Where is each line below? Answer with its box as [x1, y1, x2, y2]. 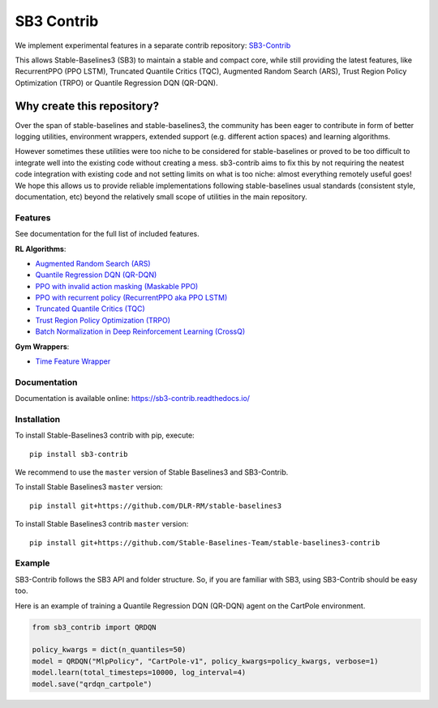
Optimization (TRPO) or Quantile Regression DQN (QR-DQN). [15, 78, 218, 87]
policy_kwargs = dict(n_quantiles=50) [32, 645, 187, 655]
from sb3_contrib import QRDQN [32, 622, 157, 632]
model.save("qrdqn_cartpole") [32, 679, 152, 689]
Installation [15, 413, 61, 424]
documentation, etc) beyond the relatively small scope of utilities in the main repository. [15, 191, 307, 202]
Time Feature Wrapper [35, 356, 111, 366]
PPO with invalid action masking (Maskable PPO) [35, 281, 199, 291]
